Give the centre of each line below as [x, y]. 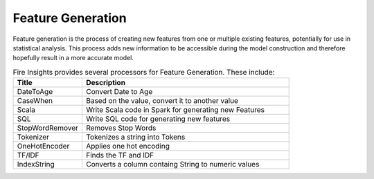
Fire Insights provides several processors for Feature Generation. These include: [144, 72]
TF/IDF [28, 156]
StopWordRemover [48, 128]
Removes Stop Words [121, 128]
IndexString [36, 164]
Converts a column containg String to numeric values [172, 164]
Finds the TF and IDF [120, 156]
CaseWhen [35, 101]
